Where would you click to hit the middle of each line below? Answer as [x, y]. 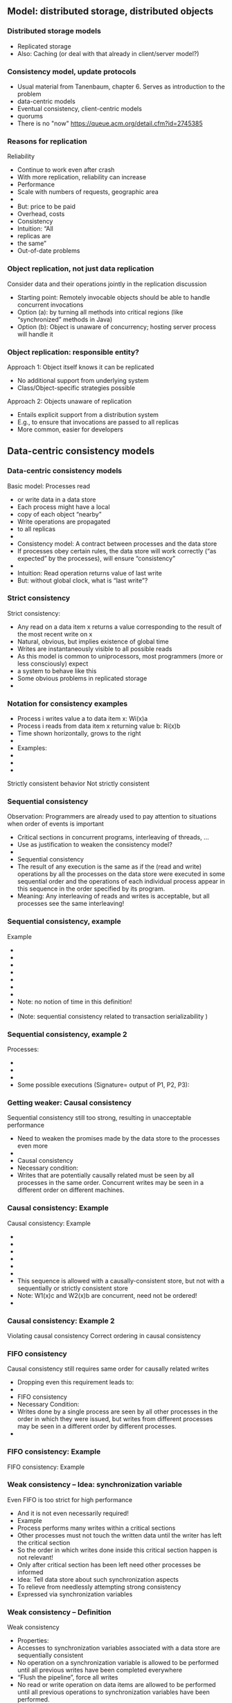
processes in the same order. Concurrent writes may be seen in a [110, 1183]
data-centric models [46, 101]
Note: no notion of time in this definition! [74, 1001]
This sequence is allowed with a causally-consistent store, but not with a [121, 1281]
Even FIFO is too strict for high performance [70, 1499]
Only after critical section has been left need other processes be [109, 1564]
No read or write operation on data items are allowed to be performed [116, 1685]
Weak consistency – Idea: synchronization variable [95, 1485]
